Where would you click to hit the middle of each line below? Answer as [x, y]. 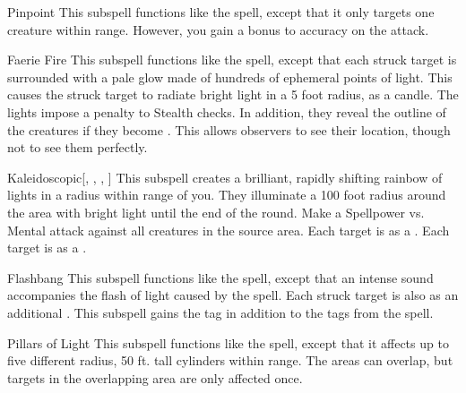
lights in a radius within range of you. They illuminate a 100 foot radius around [227, 195]
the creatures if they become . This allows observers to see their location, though [229, 129]
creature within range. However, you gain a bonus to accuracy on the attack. [218, 29]
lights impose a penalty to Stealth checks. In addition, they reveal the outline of [227, 111]
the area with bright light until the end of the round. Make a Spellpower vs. [216, 212]
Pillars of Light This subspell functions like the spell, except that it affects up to [228, 342]
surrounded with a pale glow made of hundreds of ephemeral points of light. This [230, 77]
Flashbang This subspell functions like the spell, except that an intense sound [220, 277]
